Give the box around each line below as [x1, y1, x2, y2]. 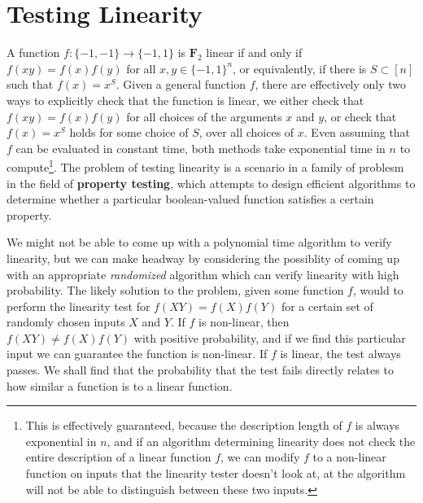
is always [355, 417, 400, 434]
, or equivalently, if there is [233, 59, 367, 77]
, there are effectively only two [255, 76, 407, 93]
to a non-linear [312, 448, 386, 466]
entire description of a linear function [25, 448, 211, 466]
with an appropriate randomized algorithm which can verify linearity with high [7, 265, 399, 282]
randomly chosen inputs [7, 313, 125, 330]
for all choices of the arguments [126, 107, 282, 125]
